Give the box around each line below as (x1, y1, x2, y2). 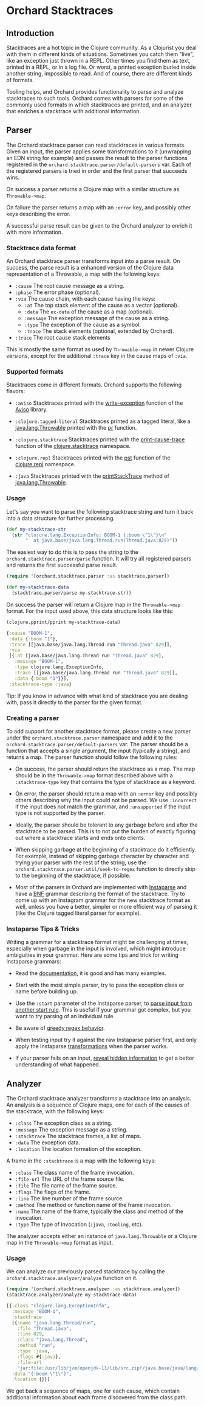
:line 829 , (17, 1331, 45, 1337)
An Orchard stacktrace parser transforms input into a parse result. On (6, 257, 180, 265)
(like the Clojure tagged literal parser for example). (15, 909, 141, 917)
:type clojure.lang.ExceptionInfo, (14, 664, 104, 670)
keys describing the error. (6, 210, 71, 217)
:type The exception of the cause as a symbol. (24, 321, 141, 329)
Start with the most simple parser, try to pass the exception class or (15, 981, 185, 989)
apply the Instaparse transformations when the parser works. (15, 1043, 169, 1050)
